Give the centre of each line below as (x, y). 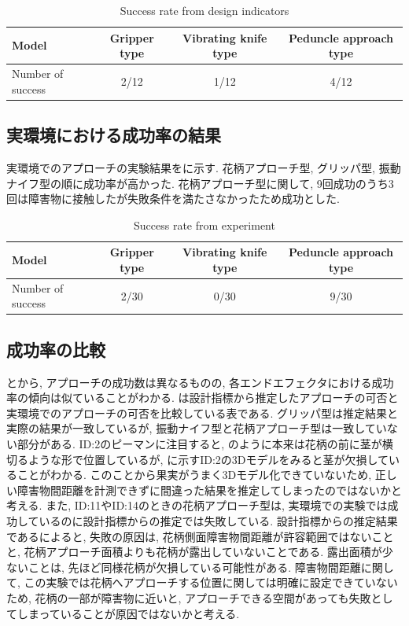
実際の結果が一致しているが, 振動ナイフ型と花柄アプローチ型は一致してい (197, 428)
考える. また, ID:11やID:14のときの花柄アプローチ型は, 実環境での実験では (197, 505)
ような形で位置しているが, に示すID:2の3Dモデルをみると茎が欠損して (208, 459)
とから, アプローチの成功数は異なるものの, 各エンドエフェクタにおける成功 (200, 382)
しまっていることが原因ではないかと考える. (128, 613)
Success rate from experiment (204, 225)
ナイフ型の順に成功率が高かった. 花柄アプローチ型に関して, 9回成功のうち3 (200, 183)
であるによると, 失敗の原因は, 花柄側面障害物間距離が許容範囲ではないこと (200, 536)
